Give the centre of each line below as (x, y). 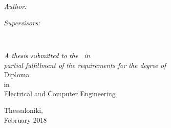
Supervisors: (22, 22)
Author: (15, 6)
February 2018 (25, 119)
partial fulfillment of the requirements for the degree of (85, 65)
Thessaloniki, (23, 110)
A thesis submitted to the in (47, 55)
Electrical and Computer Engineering (60, 94)
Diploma (17, 75)
